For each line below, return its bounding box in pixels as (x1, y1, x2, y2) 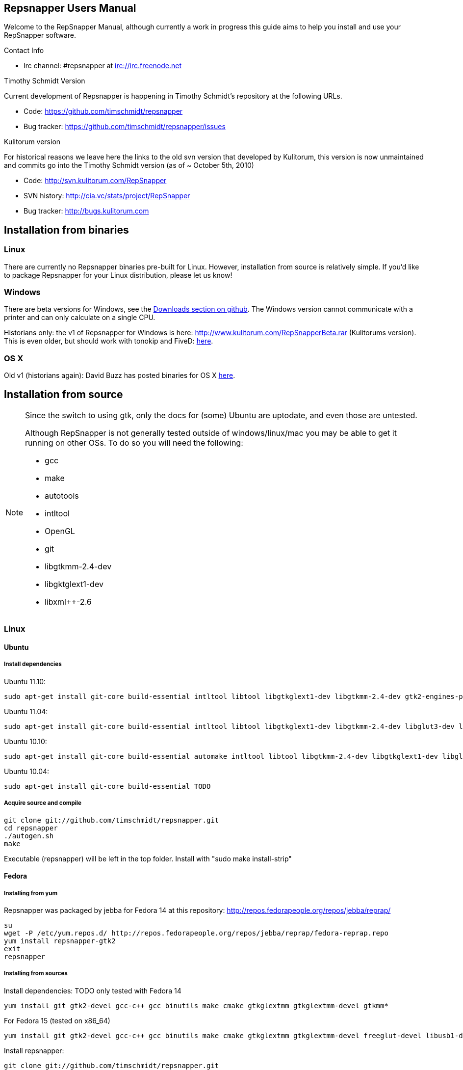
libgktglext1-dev (45, 579, 103, 589)
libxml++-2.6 (45, 596, 92, 607)
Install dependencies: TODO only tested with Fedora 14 (4, 986, 181, 995)
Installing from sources (4, 970, 68, 977)
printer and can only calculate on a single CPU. (4, 313, 155, 322)
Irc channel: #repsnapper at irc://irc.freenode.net (24, 61, 182, 70)
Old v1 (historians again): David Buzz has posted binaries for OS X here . (4, 371, 235, 380)
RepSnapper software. (4, 31, 76, 40)
